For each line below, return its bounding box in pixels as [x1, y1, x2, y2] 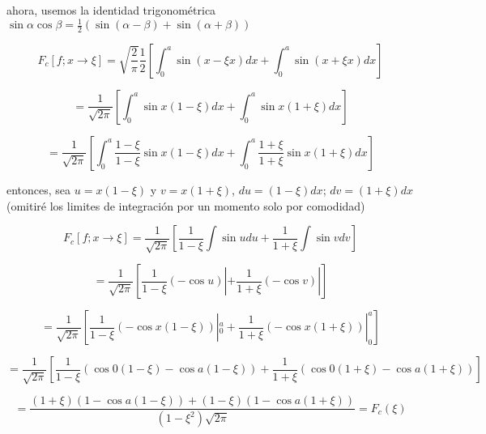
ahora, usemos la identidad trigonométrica [6, 2, 216, 18]
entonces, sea [6, 181, 71, 198]
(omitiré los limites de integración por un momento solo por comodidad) [6, 197, 365, 214]
